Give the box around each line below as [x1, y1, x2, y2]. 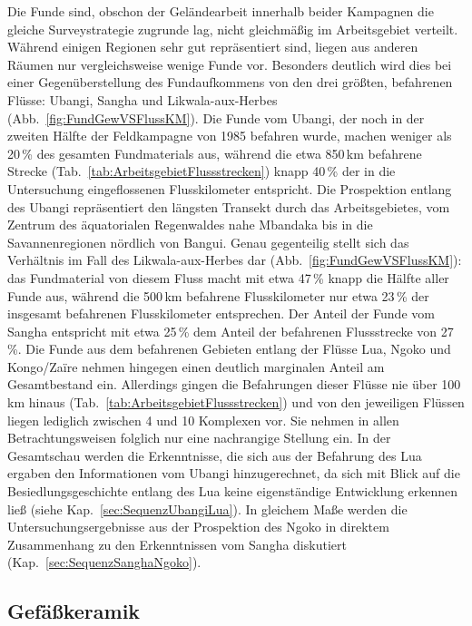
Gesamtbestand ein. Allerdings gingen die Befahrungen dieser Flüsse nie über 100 [7, 375, 461, 394]
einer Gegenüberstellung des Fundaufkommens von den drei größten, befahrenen [7, 73, 453, 92]
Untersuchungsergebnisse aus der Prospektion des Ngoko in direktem [7, 517, 389, 536]
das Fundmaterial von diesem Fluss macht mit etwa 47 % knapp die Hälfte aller [7, 268, 449, 287]
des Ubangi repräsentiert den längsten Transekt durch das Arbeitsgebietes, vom [7, 197, 450, 216]
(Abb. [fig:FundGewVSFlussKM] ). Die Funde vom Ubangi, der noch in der [7, 108, 425, 127]
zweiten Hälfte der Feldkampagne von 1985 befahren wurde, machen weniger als [7, 126, 452, 145]
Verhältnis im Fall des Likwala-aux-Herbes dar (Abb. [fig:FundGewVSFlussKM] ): [7, 250, 462, 269]
